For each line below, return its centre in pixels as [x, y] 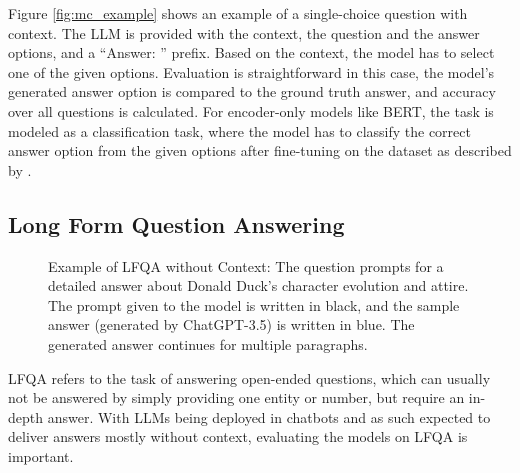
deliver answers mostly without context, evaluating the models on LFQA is [238, 436]
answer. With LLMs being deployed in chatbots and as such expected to [269, 416]
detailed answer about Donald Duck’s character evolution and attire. [258, 285]
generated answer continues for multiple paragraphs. [208, 343]
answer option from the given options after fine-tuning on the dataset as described [260, 150]
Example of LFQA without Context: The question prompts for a [246, 265]
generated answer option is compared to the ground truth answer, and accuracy [252, 91]
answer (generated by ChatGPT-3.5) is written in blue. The [231, 324]
